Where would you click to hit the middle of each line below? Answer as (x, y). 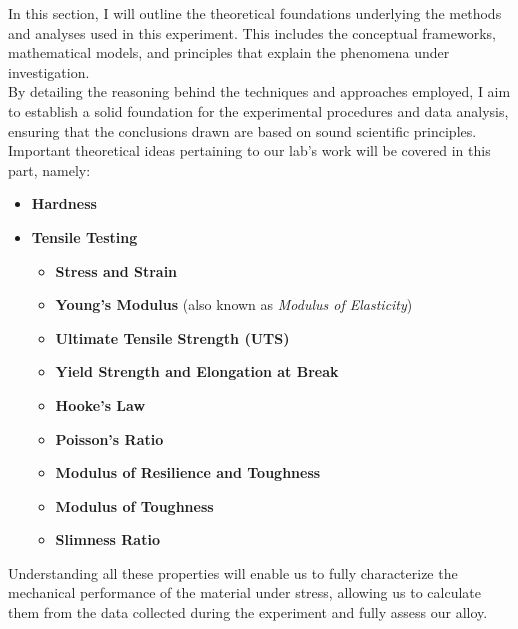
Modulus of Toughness (134, 505)
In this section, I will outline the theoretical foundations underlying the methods (255, 13)
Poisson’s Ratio (109, 438)
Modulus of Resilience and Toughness (188, 472)
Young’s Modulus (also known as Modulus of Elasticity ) (234, 304)
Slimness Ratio (107, 539)
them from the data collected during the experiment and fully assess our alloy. (248, 612)
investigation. (49, 71)
